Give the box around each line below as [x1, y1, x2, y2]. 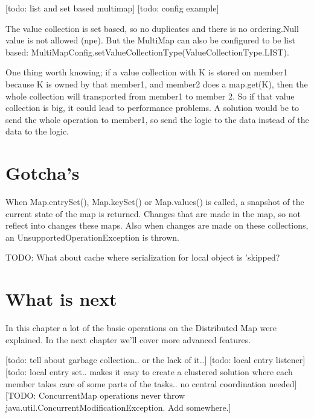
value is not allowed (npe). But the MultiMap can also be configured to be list [5, 34, 295, 46]
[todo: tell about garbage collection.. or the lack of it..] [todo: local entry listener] [5, 353, 306, 366]
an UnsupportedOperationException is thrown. [5, 230, 179, 243]
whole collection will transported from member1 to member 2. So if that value [5, 89, 295, 102]
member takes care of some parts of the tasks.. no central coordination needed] [5, 377, 297, 390]
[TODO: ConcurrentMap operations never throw [5, 389, 185, 402]
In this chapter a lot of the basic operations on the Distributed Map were [5, 321, 277, 334]
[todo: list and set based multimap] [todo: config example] [5, 2, 219, 14]
